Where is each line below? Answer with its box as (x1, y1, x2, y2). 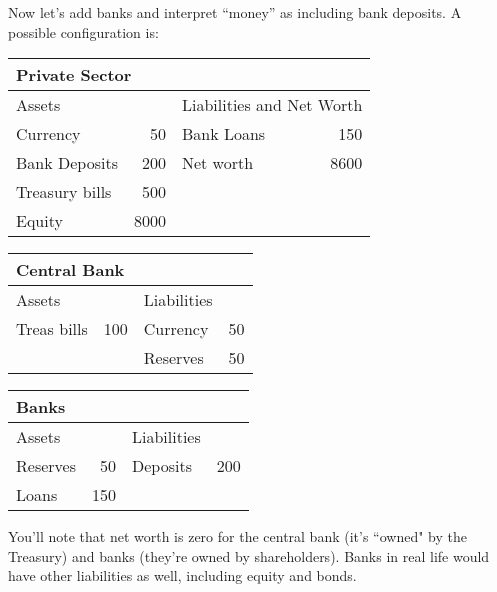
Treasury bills (16, 180, 112, 204)
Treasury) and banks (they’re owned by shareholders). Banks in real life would (8, 545, 490, 566)
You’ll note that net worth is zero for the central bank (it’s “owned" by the (8, 526, 467, 547)
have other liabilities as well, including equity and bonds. (8, 565, 357, 586)
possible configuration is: (8, 21, 159, 42)
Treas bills (16, 317, 88, 341)
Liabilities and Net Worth (181, 93, 363, 117)
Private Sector (16, 63, 132, 87)
